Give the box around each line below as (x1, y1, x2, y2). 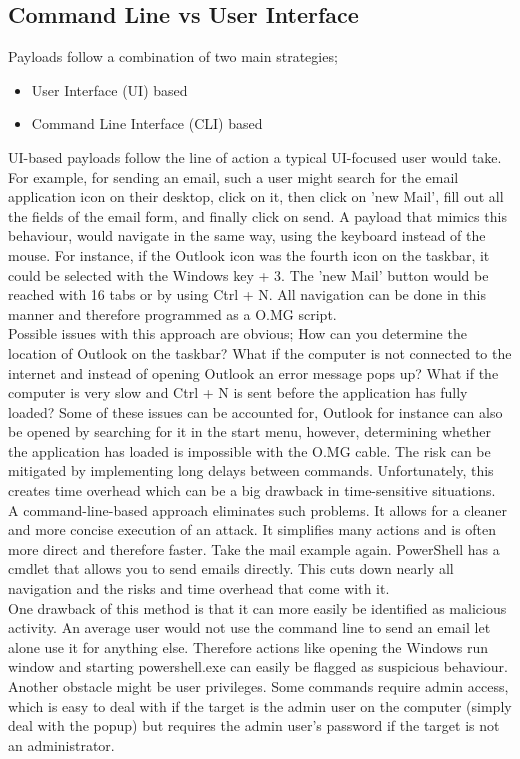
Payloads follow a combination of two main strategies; (8, 46, 338, 67)
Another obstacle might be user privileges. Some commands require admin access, (8, 676, 509, 697)
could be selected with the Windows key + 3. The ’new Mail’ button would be (8, 264, 489, 285)
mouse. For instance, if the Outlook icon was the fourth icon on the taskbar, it (8, 244, 490, 265)
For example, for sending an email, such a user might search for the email (8, 166, 459, 187)
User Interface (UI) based (31, 79, 188, 100)
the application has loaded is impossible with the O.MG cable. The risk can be (8, 440, 491, 461)
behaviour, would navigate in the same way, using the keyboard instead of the (8, 225, 486, 246)
